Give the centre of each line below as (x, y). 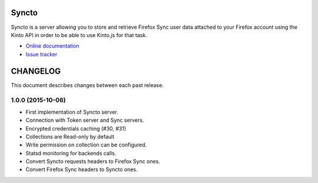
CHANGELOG (36, 71)
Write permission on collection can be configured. (86, 145)
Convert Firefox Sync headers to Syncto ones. (82, 169)
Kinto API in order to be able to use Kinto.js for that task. (79, 35)
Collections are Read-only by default (70, 137)
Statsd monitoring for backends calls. (71, 153)
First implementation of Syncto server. (72, 112)
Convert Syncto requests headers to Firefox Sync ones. (93, 161)
